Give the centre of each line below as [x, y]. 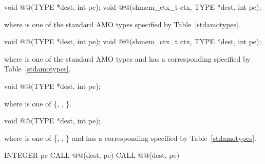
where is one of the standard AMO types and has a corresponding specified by [127, 58]
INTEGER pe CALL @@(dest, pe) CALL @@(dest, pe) [92, 155]
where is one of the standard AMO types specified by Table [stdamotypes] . [122, 24]
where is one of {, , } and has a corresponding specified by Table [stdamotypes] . [130, 138]
